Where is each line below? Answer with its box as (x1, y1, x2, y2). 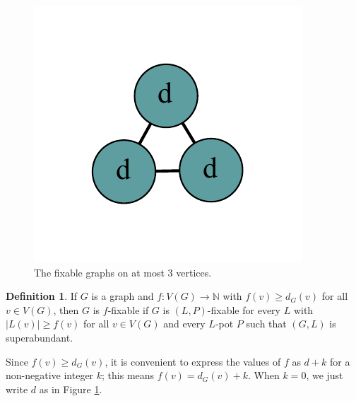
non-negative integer (6, 368, 94, 383)
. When (248, 368, 280, 383)
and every (163, 316, 206, 331)
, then (53, 302, 79, 317)
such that (246, 316, 287, 331)
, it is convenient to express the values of (105, 354, 281, 368)
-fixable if (107, 302, 149, 317)
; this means (102, 368, 155, 383)
